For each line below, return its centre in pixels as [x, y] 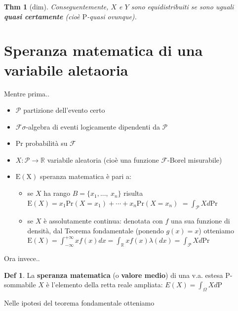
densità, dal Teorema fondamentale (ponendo [96, 231]
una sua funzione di [200, 221]
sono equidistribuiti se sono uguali [182, 6]
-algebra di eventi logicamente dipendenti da [93, 126]
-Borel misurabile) [195, 159]
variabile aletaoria [66, 69]
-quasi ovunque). [112, 16]
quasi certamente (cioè [42, 16]
